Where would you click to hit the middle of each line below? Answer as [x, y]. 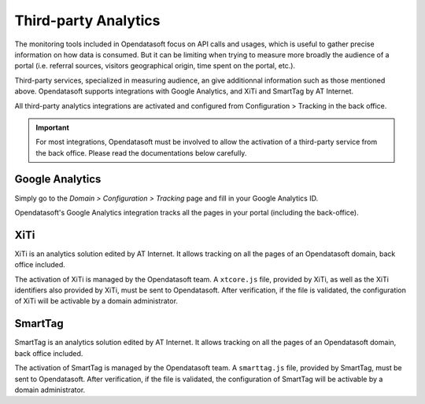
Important [53, 127]
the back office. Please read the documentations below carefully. [141, 152]
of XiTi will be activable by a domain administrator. [96, 301]
